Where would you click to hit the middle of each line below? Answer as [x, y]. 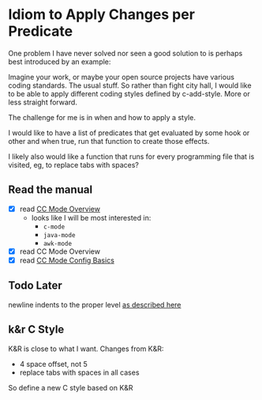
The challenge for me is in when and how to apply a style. [102, 117]
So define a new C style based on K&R [71, 387]
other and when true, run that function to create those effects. [109, 141]
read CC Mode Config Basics [67, 260]
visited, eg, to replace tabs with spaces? [74, 164]
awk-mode [58, 243]
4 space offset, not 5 [54, 364]
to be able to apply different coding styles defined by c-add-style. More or [129, 93]
